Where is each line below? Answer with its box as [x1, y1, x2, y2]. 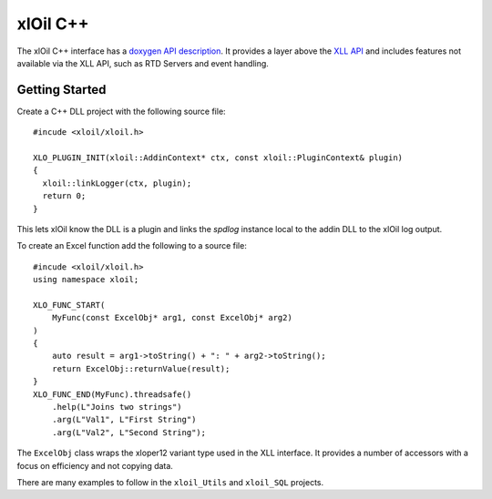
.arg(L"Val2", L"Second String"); [51, 427, 207, 437]
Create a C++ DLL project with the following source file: [16, 106, 227, 117]
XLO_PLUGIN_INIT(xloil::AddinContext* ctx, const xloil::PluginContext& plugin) [33, 153, 404, 163]
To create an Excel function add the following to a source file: [16, 240, 248, 251]
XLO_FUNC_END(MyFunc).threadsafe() [33, 389, 192, 400]
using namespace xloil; [33, 274, 139, 285]
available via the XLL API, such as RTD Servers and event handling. [16, 57, 269, 68]
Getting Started [16, 82, 107, 97]
